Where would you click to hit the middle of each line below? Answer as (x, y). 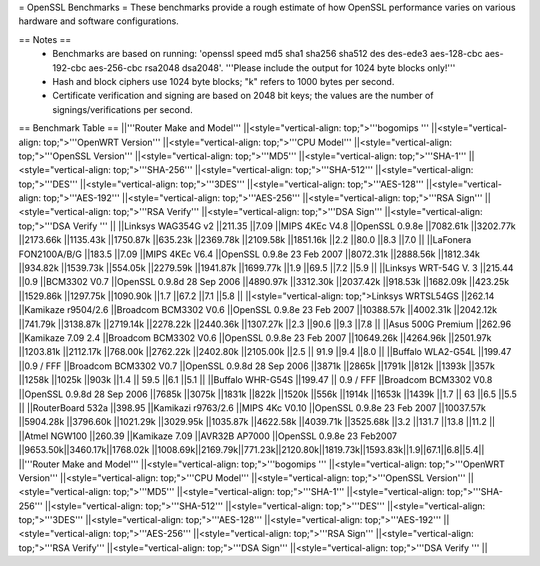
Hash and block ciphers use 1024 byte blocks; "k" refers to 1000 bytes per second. (223, 81)
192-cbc (69, 67)
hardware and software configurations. (98, 21)
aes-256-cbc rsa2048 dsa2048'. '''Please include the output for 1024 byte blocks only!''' (272, 67)
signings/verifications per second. (123, 109)
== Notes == (45, 39)
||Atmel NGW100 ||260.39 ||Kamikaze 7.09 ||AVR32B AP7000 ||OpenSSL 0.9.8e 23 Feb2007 (207, 436)
